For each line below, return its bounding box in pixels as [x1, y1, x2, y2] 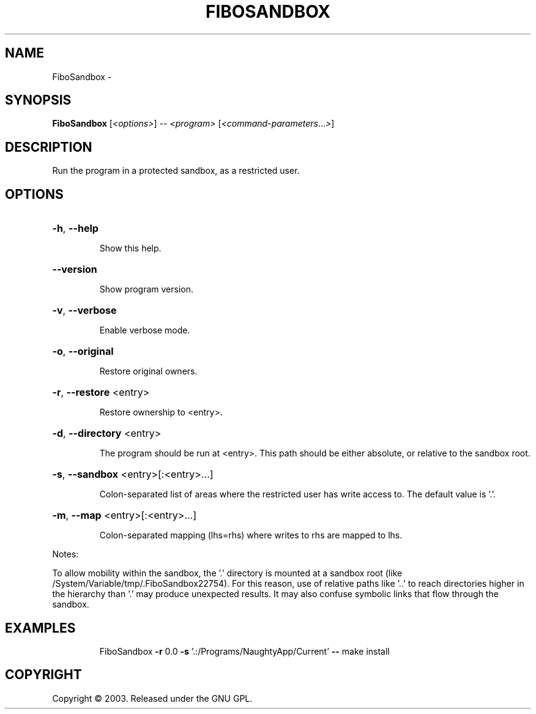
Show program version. [99, 284, 194, 295]
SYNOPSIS [5, 92, 72, 108]
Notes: [52, 549, 79, 560]
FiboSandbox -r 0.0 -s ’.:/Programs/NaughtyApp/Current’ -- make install [99, 645, 390, 656]
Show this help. [99, 243, 162, 254]
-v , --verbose [52, 304, 117, 317]
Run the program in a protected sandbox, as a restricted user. [52, 165, 300, 176]
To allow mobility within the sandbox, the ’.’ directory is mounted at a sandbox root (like [52, 568, 403, 579]
